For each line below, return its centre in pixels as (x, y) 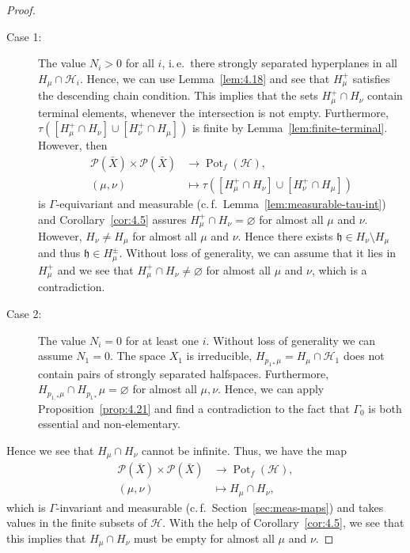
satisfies (371, 78)
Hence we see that (50, 450)
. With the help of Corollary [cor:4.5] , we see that (283, 523)
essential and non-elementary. (109, 424)
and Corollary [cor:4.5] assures (112, 219)
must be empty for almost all (204, 538)
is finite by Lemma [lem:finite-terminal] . (290, 128)
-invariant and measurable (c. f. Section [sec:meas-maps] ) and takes (220, 507)
